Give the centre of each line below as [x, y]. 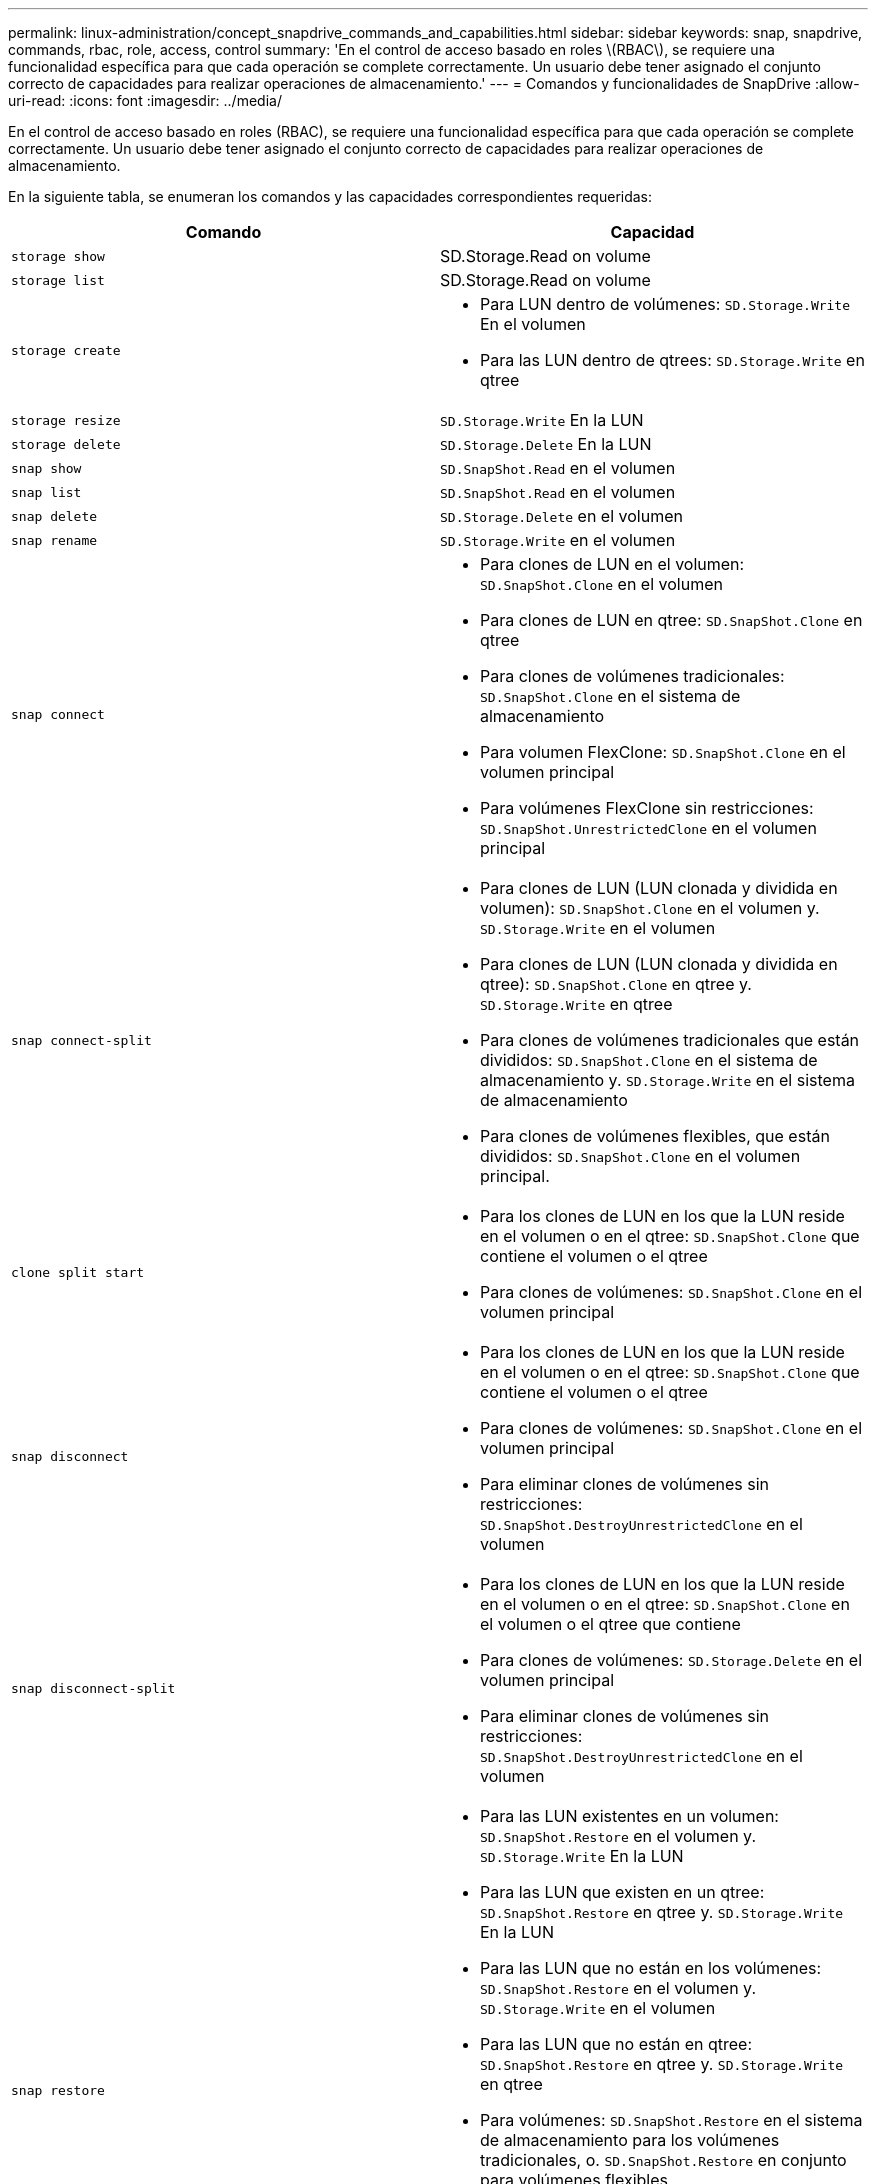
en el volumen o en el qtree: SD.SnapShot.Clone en [665, 1604]
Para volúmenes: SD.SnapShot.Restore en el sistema [671, 2120]
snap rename [54, 540]
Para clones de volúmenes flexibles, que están [655, 1136]
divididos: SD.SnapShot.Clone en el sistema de [649, 1060]
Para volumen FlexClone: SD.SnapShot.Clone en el [663, 752]
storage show [58, 256]
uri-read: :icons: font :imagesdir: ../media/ [145, 100]
